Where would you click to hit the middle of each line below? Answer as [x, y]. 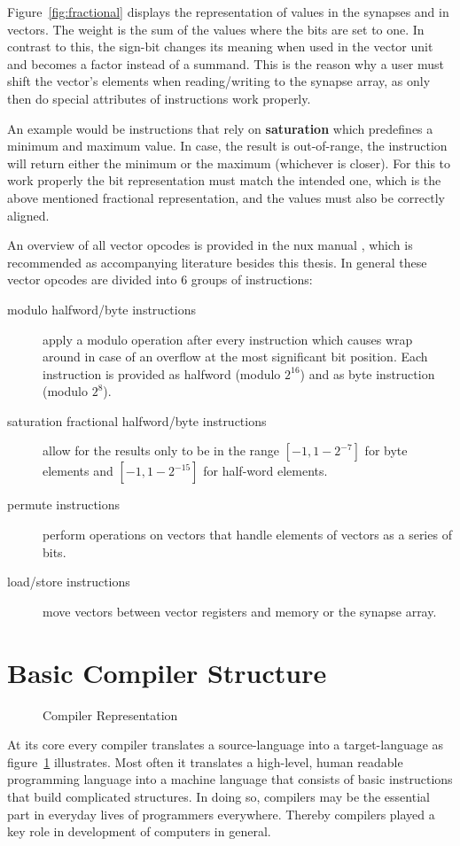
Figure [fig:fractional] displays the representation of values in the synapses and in [228, 12]
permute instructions [64, 504]
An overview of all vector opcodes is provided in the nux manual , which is [210, 245]
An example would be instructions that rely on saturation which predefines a [220, 128]
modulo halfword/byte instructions [101, 309]
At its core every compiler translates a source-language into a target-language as [226, 745]
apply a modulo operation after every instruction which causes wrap [228, 339]
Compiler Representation [110, 714]
